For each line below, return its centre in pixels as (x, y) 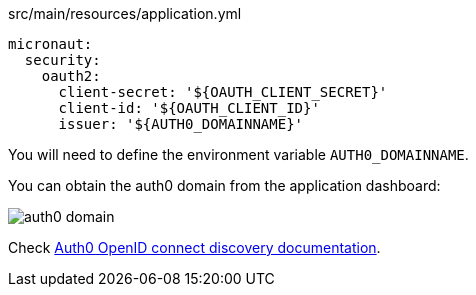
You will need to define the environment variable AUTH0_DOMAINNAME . (238, 154)
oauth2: (71, 76)
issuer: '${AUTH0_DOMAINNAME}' (181, 124)
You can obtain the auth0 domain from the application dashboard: (224, 185)
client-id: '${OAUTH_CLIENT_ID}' (189, 108)
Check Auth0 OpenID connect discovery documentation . (194, 247)
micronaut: (50, 44)
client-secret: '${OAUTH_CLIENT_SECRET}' (223, 92)
